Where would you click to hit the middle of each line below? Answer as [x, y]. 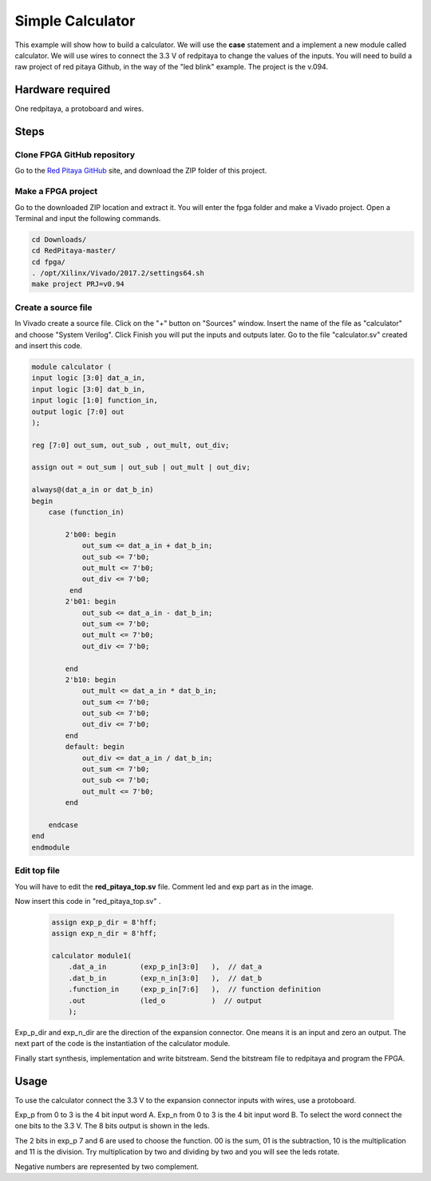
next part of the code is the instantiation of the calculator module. [123, 1044]
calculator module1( [91, 956]
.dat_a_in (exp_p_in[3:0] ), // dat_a [165, 967]
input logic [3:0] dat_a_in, [89, 378]
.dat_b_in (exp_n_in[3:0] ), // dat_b [165, 978]
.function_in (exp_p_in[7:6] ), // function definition [195, 989]
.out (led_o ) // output [165, 1001]
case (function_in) [87, 512]
